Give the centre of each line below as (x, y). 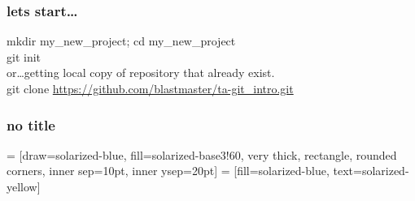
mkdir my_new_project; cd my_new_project (121, 41)
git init (24, 56)
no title (31, 124)
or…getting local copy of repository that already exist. (141, 73)
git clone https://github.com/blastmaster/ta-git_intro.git (150, 88)
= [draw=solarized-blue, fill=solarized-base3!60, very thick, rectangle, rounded (202, 154)
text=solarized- (371, 171)
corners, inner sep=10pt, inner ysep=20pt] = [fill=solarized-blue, (168, 171)
